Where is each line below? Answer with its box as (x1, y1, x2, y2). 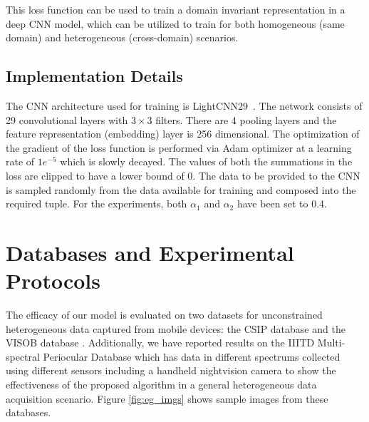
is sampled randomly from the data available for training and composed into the (6, 182, 356, 197)
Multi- (317, 335, 345, 350)
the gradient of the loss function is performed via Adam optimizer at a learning (6, 140, 352, 155)
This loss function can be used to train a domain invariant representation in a (6, 2, 345, 16)
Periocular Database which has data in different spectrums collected (43, 349, 341, 364)
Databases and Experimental (6, 237, 294, 267)
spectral (6, 349, 40, 364)
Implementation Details (6, 65, 183, 87)
